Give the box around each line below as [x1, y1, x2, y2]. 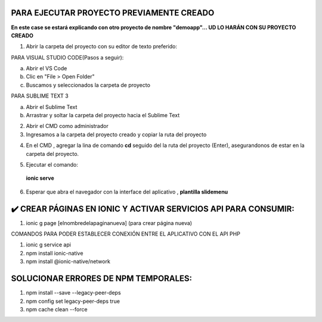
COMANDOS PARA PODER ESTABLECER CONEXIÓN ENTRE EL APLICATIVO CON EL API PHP [11, 230, 241, 237]
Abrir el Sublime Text [26, 103, 78, 110]
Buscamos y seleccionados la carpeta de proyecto [26, 81, 150, 89]
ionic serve [26, 174, 55, 182]
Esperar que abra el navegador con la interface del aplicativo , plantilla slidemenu [26, 188, 228, 195]
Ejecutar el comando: [26, 161, 79, 168]
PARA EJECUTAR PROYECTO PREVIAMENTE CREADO [11, 8, 215, 18]
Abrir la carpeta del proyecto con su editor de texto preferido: [26, 43, 177, 50]
